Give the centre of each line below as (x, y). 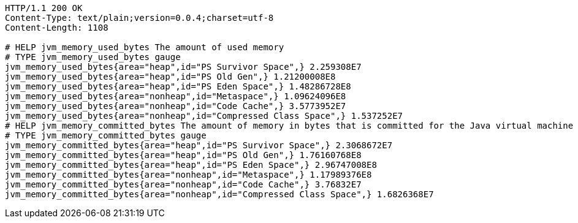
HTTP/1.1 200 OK (44, 8)
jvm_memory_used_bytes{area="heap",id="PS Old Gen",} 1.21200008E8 (170, 77)
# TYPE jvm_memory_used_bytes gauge (93, 57)
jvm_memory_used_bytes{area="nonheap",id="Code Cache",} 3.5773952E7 (176, 106)
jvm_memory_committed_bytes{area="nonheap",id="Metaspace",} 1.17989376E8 (188, 175)
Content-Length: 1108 (57, 28)
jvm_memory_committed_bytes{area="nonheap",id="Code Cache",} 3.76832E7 (183, 184)
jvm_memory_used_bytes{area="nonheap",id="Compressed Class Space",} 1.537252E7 (204, 116)
